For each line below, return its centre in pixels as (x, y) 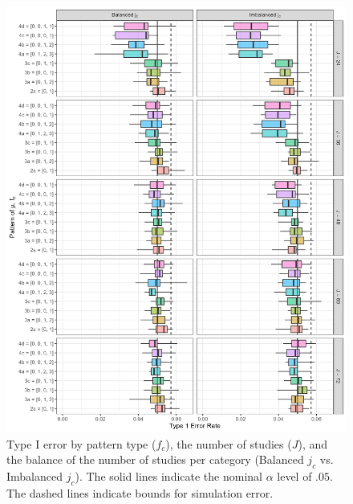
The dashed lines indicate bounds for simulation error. (140, 492)
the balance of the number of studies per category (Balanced (155, 459)
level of (294, 476)
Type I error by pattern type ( (81, 443)
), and (313, 443)
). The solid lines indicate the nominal (168, 476)
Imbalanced (34, 476)
